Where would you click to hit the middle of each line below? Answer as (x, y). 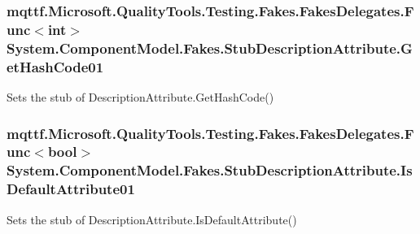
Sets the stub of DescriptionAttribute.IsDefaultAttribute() (152, 219)
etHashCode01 (55, 66)
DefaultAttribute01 (71, 189)
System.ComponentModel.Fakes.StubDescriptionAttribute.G (210, 48)
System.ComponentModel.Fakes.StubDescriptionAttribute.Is (210, 170)
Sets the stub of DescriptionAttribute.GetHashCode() (140, 96)
